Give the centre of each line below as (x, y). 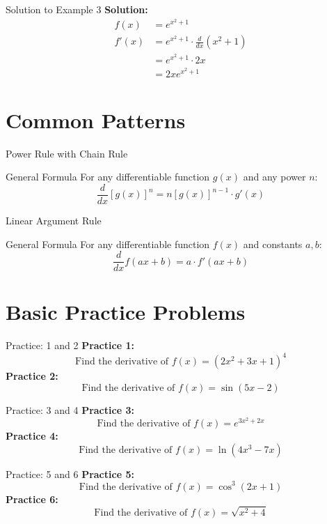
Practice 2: (32, 376)
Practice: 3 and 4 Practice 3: (70, 410)
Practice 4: (32, 436)
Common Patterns (96, 120)
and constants (273, 244)
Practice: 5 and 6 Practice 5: (70, 473)
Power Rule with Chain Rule (67, 153)
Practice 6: (32, 499)
